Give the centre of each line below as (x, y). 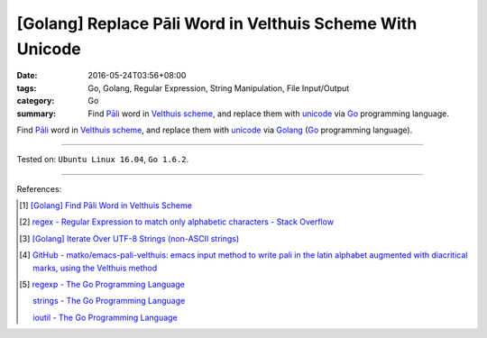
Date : (27, 76)
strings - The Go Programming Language (109, 301)
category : (36, 101)
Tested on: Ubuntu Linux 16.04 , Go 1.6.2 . (103, 160)
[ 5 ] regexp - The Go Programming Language (102, 285)
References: (39, 188)
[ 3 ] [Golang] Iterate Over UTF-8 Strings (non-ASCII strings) (129, 238)
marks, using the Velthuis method (95, 268)
